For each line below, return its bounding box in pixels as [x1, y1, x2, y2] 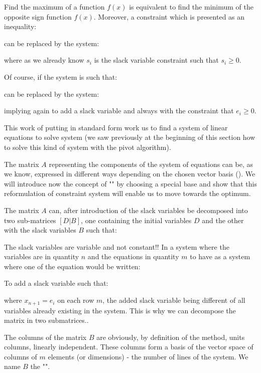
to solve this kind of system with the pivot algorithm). [4, 141, 171, 152]
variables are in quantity [4, 251, 79, 262]
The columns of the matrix [4, 331, 87, 342]
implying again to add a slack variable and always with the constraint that [4, 105, 234, 116]
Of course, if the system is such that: [4, 71, 117, 82]
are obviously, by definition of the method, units [96, 331, 245, 342]
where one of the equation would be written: [4, 261, 141, 271]
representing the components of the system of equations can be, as [49, 158, 253, 169]
